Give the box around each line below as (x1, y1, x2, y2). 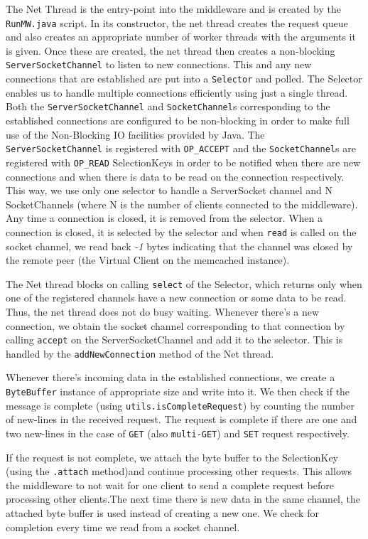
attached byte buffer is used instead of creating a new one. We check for (6, 506, 319, 521)
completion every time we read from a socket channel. (6, 519, 240, 534)
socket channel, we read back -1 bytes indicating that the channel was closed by (6, 238, 353, 253)
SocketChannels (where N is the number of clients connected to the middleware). (6, 196, 358, 211)
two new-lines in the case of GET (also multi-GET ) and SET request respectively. (6, 425, 350, 440)
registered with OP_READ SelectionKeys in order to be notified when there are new (6, 154, 361, 169)
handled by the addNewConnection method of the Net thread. (6, 346, 274, 361)
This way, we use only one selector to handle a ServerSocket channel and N (6, 183, 332, 198)
